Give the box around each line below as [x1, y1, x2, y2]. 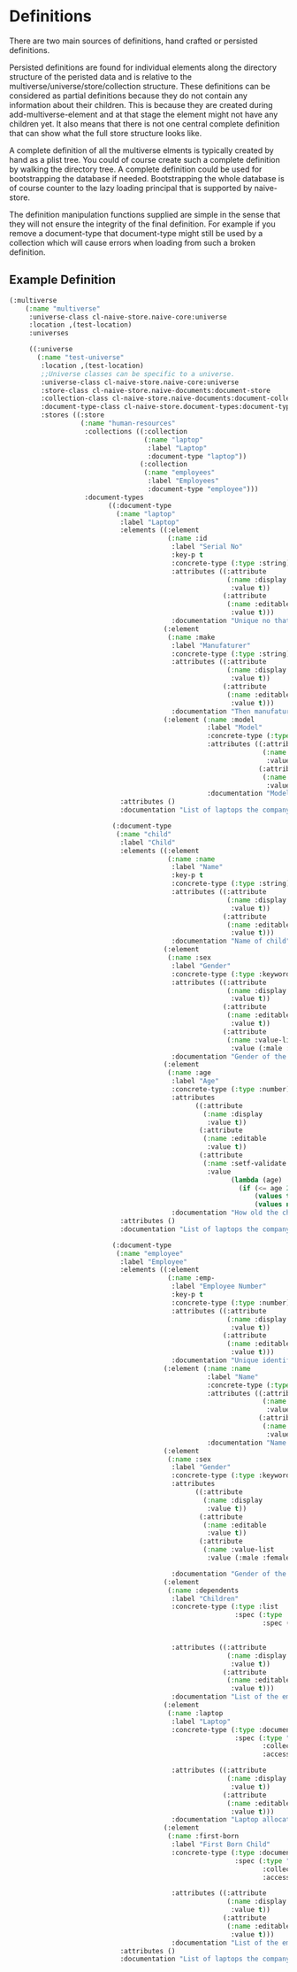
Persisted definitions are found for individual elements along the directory [9, 62, 277, 73]
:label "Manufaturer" [171, 641, 251, 650]
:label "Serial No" [171, 543, 243, 551]
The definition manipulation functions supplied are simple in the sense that [9, 209, 281, 220]
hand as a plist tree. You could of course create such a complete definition [9, 154, 280, 165]
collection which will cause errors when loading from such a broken [9, 237, 256, 248]
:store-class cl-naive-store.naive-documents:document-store [41, 386, 271, 395]
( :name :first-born [167, 1832, 240, 1841]
